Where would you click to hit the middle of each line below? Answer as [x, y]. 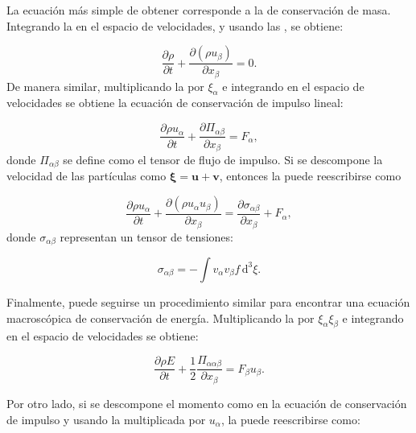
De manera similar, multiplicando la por [105, 86]
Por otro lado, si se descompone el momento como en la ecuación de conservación [207, 403]
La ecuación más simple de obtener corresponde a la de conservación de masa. [199, 10]
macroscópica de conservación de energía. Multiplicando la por [161, 318]
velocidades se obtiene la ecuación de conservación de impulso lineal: [175, 103]
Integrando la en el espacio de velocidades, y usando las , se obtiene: [175, 25]
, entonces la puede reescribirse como [310, 176]
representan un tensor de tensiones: [146, 236]
